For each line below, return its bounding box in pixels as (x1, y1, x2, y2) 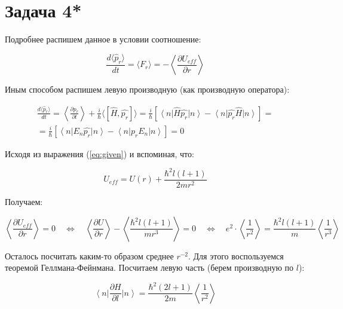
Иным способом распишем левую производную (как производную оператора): (5, 83, 290, 96)
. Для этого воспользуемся (188, 249, 284, 262)
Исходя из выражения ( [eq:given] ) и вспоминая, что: (5, 147, 194, 160)
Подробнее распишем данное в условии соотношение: (5, 33, 201, 45)
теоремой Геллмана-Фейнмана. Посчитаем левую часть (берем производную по (5, 261, 294, 274)
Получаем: (5, 195, 43, 207)
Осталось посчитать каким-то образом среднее (5, 249, 174, 262)
